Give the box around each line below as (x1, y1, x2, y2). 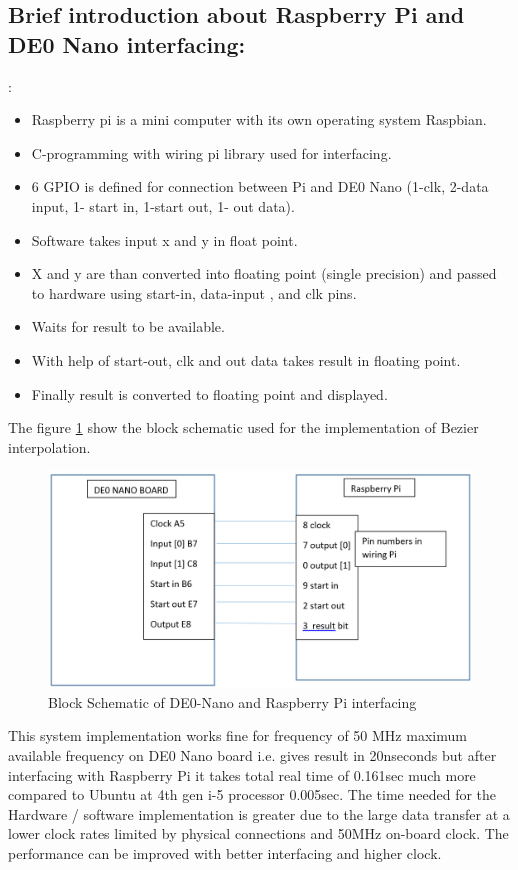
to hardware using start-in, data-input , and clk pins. (31, 282, 357, 303)
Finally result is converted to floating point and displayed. (31, 383, 388, 404)
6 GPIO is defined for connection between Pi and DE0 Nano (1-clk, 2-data (31, 176, 489, 197)
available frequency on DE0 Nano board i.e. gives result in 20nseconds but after (8, 745, 497, 766)
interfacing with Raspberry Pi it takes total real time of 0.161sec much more (8, 764, 476, 785)
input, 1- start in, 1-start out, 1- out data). (31, 195, 295, 216)
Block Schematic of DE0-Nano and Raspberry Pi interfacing (48, 691, 417, 712)
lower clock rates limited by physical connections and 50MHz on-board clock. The (8, 823, 509, 844)
